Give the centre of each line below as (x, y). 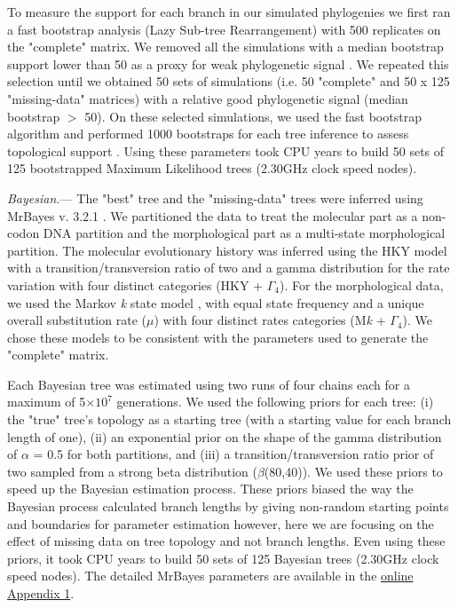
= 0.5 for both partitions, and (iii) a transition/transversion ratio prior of (233, 454)
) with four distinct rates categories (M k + (270, 320)
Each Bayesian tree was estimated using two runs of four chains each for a (209, 384)
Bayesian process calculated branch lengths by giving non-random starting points (228, 506)
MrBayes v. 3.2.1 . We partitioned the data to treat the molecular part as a (213, 215)
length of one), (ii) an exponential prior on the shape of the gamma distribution (225, 436)
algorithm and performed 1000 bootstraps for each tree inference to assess (208, 134)
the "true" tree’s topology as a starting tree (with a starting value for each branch (229, 419)
